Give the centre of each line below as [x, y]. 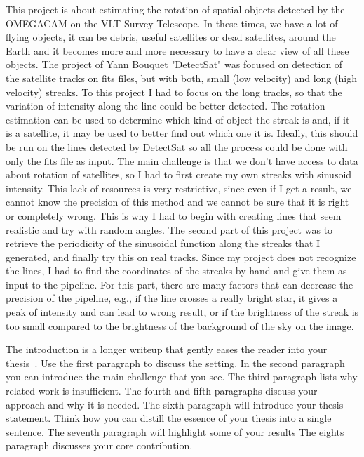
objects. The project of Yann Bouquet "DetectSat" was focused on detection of [174, 64]
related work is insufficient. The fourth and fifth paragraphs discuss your [162, 391]
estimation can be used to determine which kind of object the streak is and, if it [178, 119]
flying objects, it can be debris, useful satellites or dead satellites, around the [171, 37]
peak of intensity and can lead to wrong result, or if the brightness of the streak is [182, 312]
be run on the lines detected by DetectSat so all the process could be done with [177, 146]
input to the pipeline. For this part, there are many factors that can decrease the [180, 284]
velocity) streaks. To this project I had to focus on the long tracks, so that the [174, 92]
